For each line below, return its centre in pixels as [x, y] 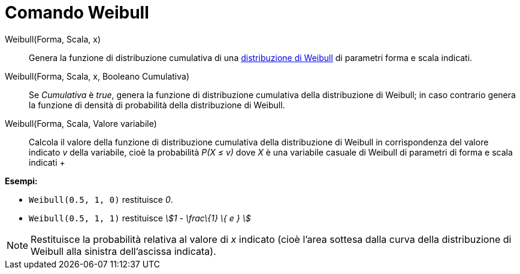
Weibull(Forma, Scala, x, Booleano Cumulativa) [97, 76]
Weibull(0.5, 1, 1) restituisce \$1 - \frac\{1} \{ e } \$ [140, 218]
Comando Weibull [77, 13]
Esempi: [21, 181]
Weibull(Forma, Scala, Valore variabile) [81, 123]
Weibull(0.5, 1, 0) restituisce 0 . [101, 199]
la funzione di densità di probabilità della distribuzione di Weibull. [157, 105]
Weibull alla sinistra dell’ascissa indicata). [123, 251]
